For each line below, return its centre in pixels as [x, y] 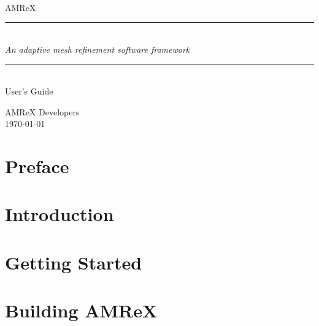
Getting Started [74, 262]
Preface [37, 165]
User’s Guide [29, 91]
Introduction [60, 214]
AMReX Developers [42, 111]
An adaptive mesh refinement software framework [98, 49]
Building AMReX [81, 310]
